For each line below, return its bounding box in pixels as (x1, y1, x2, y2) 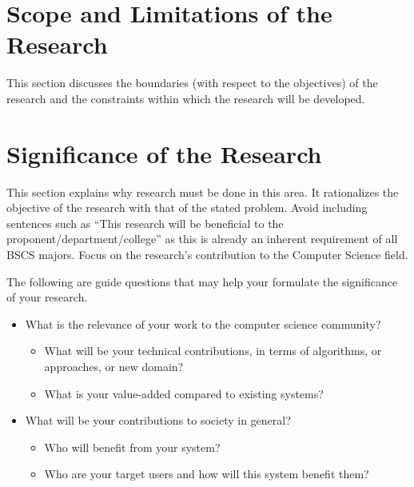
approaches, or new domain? (44, 357, 184, 374)
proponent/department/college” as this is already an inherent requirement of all (6, 230, 398, 247)
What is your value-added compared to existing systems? (44, 385, 324, 401)
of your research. (6, 289, 88, 305)
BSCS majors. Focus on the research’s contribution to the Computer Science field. (6, 246, 408, 262)
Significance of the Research (6, 137, 322, 170)
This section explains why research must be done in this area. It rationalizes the (6, 183, 399, 200)
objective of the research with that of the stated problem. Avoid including (6, 199, 368, 216)
